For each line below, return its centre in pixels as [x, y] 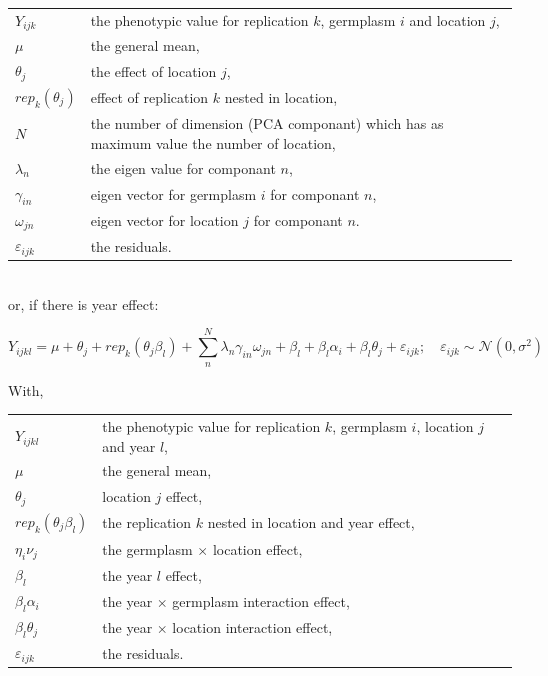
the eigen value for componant [183, 167]
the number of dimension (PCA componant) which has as [267, 123]
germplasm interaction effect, [261, 600]
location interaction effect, [252, 626]
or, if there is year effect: [83, 303]
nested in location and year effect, [311, 522]
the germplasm [147, 548]
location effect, [257, 548]
